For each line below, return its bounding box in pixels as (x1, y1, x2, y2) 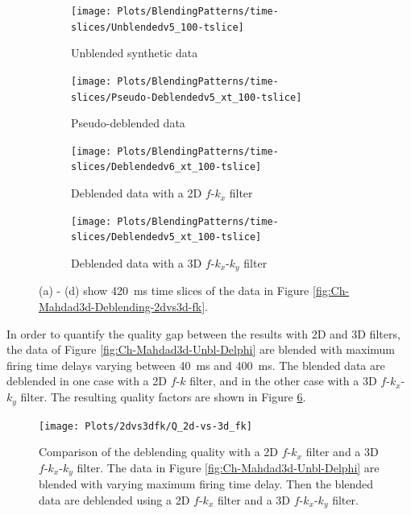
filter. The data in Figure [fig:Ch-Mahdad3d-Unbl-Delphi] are (77, 459, 380, 476)
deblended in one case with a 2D (6, 372, 167, 389)
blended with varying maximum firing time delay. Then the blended (39, 476, 374, 492)
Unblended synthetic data (71, 44, 198, 61)
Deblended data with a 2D (71, 185, 202, 201)
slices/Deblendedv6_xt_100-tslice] (71, 161, 262, 173)
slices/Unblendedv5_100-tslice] (71, 21, 244, 33)
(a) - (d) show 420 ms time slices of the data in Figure (39, 282, 309, 299)
